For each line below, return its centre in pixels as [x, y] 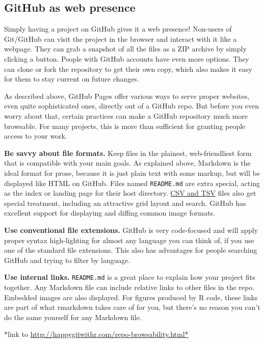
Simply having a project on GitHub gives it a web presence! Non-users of [118, 29]
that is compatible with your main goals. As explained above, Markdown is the [127, 163]
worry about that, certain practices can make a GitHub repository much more [126, 115]
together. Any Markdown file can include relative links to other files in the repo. [129, 287]
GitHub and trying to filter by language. [67, 260]
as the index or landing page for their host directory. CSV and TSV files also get [130, 193]
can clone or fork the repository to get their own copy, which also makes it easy [128, 69]
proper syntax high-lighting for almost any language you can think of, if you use [129, 240]
